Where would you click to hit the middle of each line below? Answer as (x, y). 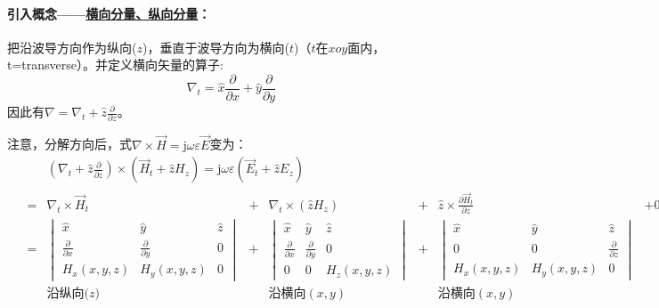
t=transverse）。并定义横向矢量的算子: (115, 65)
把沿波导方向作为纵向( (72, 47)
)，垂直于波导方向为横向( (216, 47)
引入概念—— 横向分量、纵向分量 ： (109, 13)
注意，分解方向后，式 (69, 144)
